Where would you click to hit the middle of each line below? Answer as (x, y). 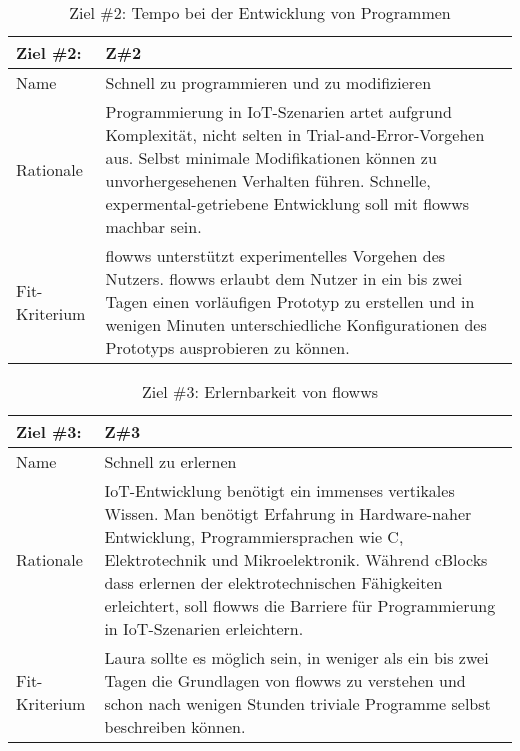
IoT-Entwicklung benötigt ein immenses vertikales (279, 490)
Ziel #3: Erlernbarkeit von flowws (259, 391)
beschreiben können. (175, 726)
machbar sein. (153, 226)
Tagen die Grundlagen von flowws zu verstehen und (285, 680)
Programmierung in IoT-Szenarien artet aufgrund (278, 111)
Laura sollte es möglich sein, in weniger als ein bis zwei (296, 657)
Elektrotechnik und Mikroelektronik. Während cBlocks (296, 559)
